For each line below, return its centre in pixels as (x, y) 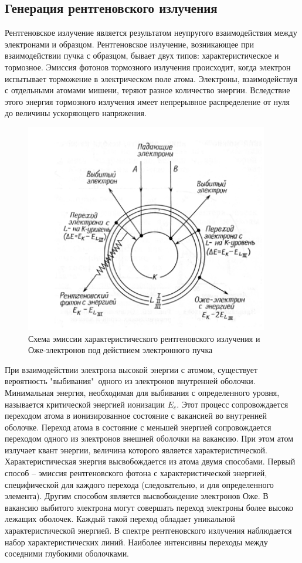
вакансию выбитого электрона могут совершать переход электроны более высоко (149, 507)
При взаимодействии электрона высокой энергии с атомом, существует (131, 369)
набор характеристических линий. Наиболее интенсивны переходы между (136, 542)
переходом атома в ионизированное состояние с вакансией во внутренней (136, 416)
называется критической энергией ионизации (85, 404)
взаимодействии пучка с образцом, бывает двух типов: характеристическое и (142, 55)
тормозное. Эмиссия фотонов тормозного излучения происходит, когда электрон (148, 67)
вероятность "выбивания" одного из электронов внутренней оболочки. (130, 381)
